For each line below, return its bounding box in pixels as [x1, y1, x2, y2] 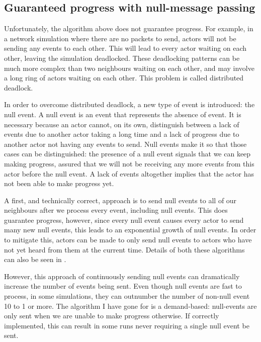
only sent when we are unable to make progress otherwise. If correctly [4, 310, 219, 321]
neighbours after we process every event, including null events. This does [4, 205, 228, 215]
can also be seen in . [4, 254, 66, 265]
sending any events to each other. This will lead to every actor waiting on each [4, 43, 247, 53]
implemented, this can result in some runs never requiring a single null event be [4, 320, 249, 330]
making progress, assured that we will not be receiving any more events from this [4, 158, 254, 168]
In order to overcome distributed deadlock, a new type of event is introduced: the [4, 99, 255, 110]
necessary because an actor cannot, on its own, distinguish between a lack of [4, 119, 239, 129]
